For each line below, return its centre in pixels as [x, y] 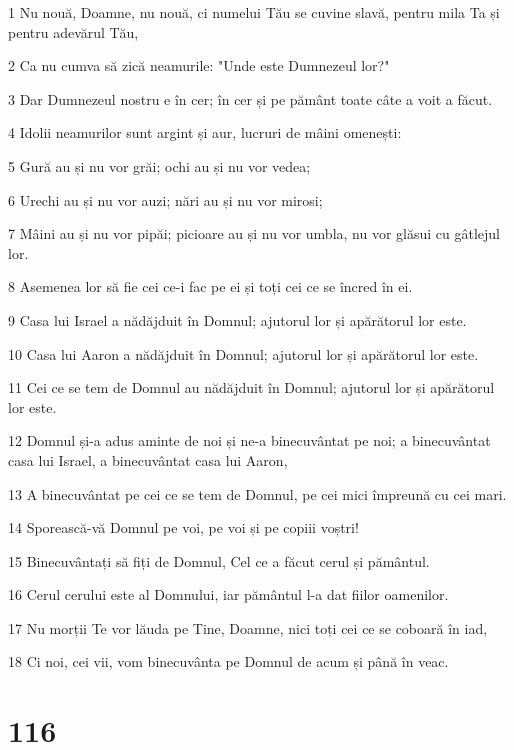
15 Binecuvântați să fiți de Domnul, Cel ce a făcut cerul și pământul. [219, 560]
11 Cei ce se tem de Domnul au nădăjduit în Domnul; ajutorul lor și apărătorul [251, 387]
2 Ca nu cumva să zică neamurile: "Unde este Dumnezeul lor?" [199, 65]
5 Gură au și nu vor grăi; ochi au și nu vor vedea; [159, 165]
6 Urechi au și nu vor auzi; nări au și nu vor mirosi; [165, 199]
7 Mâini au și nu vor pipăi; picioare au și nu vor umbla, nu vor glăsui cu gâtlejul [254, 233]
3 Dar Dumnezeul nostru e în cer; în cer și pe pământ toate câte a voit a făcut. [250, 98]
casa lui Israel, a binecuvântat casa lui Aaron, [148, 459]
